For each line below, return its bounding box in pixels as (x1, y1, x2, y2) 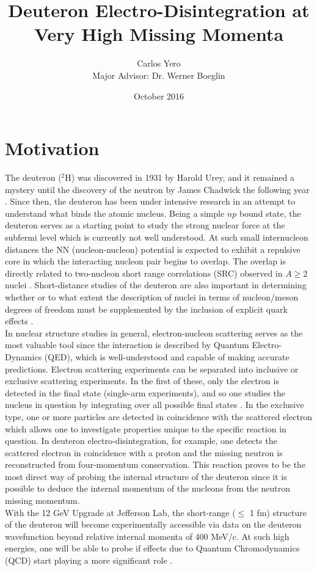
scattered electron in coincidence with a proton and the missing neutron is (5, 446, 283, 459)
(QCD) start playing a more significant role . (5, 554, 173, 567)
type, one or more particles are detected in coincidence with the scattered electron (5, 410, 313, 423)
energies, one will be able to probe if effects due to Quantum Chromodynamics (5, 542, 300, 555)
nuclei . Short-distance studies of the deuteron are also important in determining (5, 278, 307, 291)
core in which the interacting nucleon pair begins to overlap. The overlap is (5, 255, 286, 267)
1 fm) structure (249, 506, 307, 518)
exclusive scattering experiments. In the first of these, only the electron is (5, 374, 279, 387)
